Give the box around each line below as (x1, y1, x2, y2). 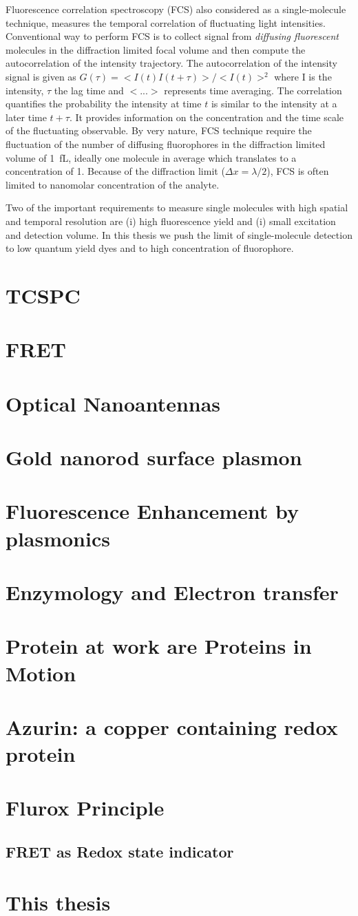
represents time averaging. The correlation (164, 83, 342, 97)
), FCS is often (266, 164, 329, 178)
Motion (6, 659, 76, 687)
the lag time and (54, 83, 124, 97)
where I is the (274, 69, 332, 83)
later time (6, 109, 47, 124)
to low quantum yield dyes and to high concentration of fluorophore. (6, 241, 294, 255)
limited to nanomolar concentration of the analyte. (6, 177, 220, 191)
